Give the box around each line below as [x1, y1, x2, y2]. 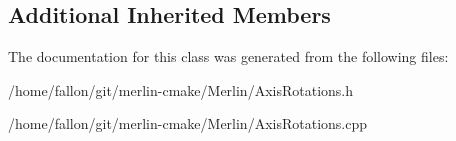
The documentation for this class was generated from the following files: [8, 46, 449, 67]
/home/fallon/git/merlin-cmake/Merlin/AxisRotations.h [8, 79, 354, 100]
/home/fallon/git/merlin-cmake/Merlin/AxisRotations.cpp [8, 113, 368, 134]
